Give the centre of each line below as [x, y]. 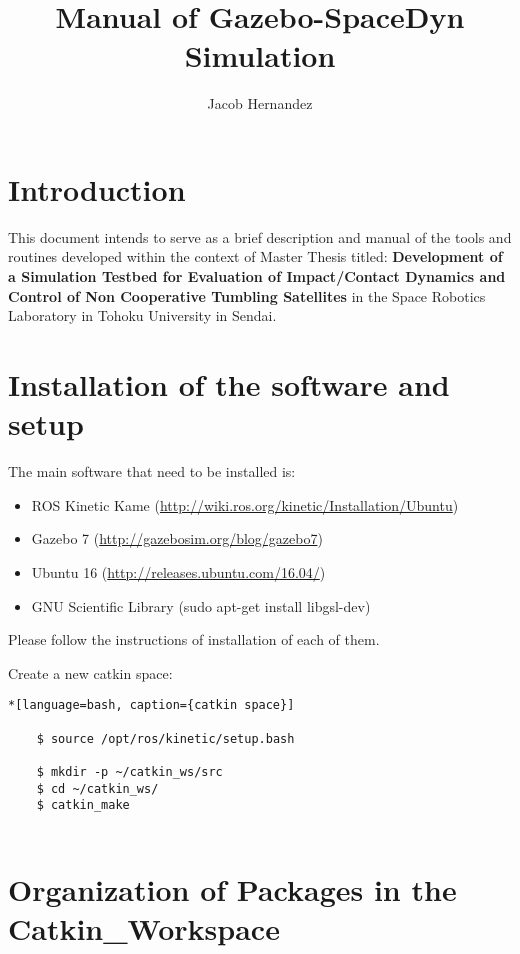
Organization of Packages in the [232, 888]
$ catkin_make [83, 805]
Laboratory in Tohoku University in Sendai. [142, 315]
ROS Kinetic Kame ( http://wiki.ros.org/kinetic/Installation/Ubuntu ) [245, 504]
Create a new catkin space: [90, 672]
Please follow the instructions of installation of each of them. [194, 639]
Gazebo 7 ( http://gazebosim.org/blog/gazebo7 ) [177, 538]
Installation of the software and [229, 384]
